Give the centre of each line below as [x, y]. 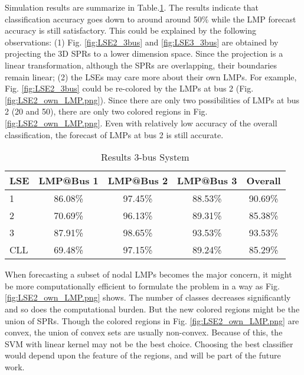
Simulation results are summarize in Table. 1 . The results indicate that [132, 7]
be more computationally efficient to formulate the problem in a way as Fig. [142, 286]
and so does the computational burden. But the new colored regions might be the [152, 309]
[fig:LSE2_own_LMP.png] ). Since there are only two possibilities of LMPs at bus [152, 100]
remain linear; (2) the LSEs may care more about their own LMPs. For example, [151, 76]
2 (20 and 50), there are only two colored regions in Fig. [106, 111]
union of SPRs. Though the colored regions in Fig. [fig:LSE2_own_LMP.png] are [152, 320]
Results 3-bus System [145, 157]
